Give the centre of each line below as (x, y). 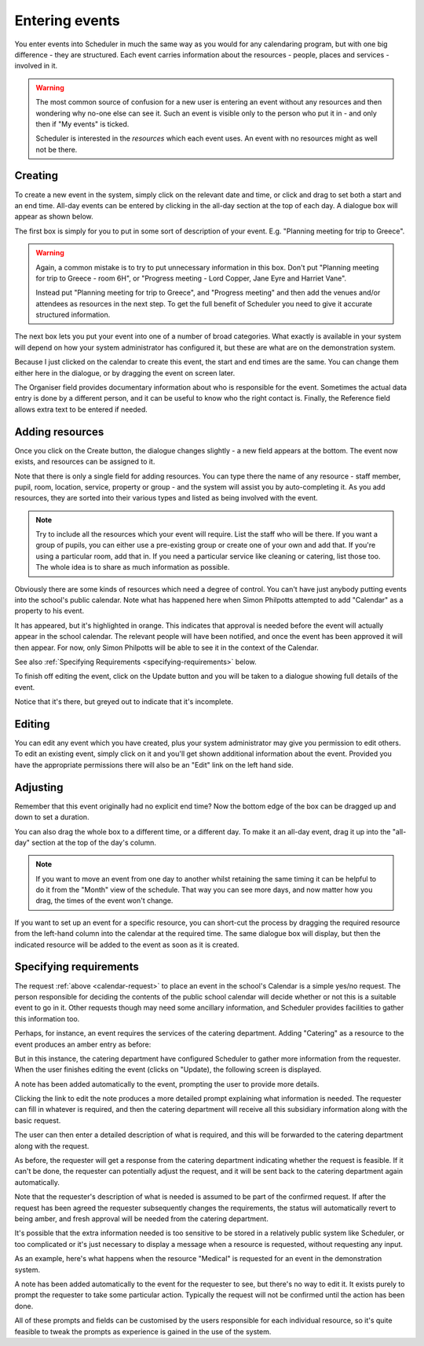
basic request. (38, 1120)
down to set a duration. (52, 817)
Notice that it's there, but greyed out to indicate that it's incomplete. (124, 702)
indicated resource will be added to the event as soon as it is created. (127, 944)
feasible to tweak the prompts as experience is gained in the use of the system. (143, 1331)
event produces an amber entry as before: (83, 1044)
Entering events (68, 20)
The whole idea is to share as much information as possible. (133, 567)
